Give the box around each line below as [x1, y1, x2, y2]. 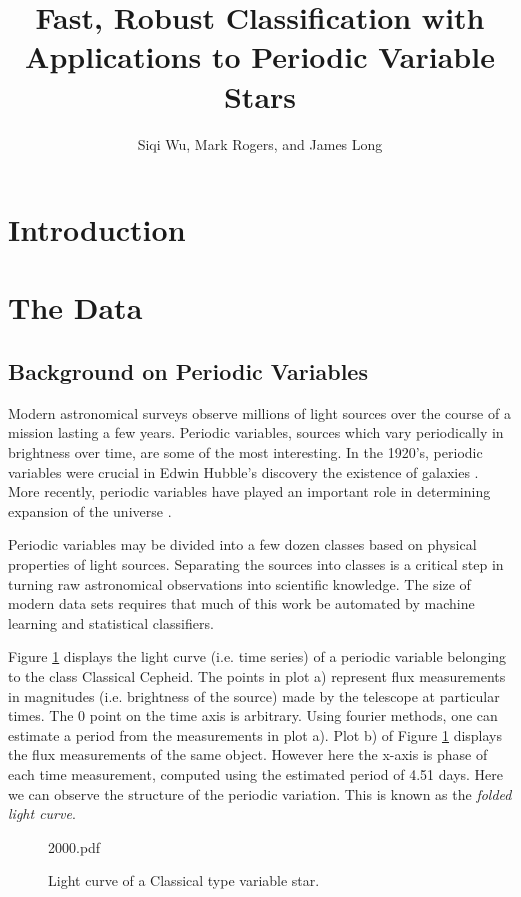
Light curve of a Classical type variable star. [48, 870, 320, 891]
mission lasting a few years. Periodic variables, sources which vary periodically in [8, 422, 504, 443]
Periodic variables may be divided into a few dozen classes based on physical [8, 534, 477, 555]
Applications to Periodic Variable [25, 36, 495, 77]
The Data [8, 287, 143, 328]
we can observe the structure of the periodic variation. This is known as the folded [8, 783, 512, 804]
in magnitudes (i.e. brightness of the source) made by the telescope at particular [8, 685, 500, 706]
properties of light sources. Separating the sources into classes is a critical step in [8, 554, 504, 575]
